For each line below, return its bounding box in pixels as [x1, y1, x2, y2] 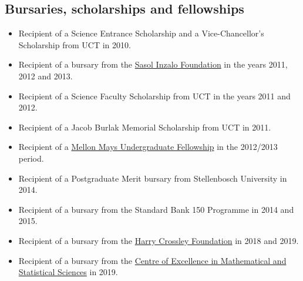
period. [18, 152, 44, 164]
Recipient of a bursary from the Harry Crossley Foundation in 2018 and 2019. [18, 234, 299, 246]
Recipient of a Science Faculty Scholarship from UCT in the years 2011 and [18, 89, 291, 102]
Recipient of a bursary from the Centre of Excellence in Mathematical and [18, 254, 287, 266]
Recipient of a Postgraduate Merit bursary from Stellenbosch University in [18, 172, 287, 184]
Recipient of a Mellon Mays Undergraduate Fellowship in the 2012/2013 [18, 140, 278, 153]
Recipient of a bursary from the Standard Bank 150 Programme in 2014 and [18, 203, 294, 215]
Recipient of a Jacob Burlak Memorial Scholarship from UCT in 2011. [18, 121, 271, 133]
